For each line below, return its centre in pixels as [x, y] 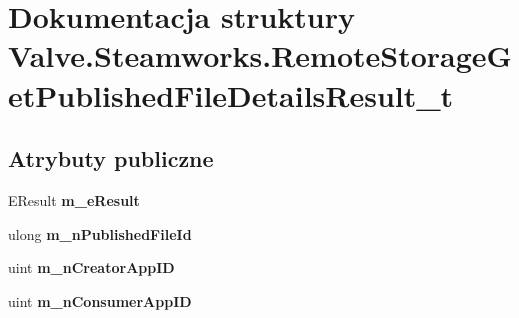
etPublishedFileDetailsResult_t [231, 94]
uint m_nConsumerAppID [100, 300]
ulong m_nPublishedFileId [100, 233]
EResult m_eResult [74, 199]
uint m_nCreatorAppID [91, 267]
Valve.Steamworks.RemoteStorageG [260, 55]
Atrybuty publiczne [111, 158]
